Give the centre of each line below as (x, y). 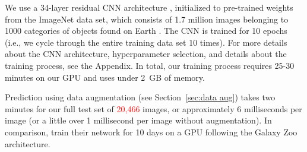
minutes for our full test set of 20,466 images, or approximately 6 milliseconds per (153, 108)
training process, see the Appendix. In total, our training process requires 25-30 (150, 65)
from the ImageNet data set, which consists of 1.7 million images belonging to (147, 19)
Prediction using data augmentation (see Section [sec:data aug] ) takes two (140, 97)
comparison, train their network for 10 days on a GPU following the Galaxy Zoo (151, 132)
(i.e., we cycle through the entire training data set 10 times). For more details (146, 42)
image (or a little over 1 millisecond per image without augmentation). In (138, 120)
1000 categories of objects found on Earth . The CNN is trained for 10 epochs (146, 31)
